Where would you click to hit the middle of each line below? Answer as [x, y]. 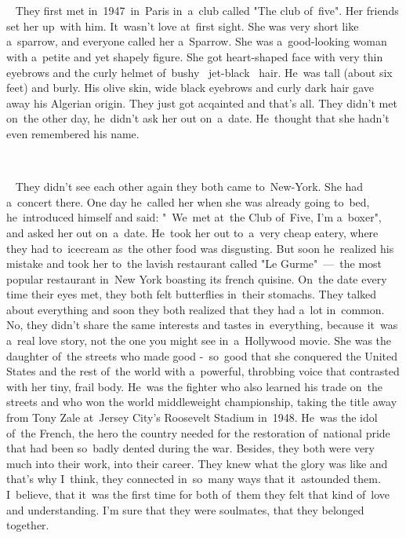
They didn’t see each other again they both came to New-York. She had [189, 187]
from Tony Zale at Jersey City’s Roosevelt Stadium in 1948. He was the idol [192, 417]
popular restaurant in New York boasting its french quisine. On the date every [197, 278]
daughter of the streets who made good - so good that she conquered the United [202, 355]
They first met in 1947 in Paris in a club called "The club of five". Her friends [207, 11]
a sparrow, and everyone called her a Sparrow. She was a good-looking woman [197, 41]
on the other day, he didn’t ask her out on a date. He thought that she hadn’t [198, 118]
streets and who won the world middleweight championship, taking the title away [202, 402]
